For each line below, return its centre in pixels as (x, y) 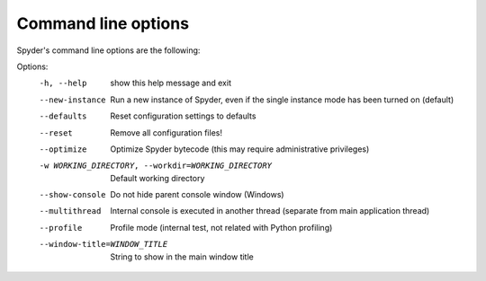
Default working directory (157, 178)
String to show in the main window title (182, 257)
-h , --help (63, 83)
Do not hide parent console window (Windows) (197, 195)
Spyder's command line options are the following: (108, 50)
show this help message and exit (171, 83)
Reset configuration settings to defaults (183, 116)
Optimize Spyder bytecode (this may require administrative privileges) (240, 149)
